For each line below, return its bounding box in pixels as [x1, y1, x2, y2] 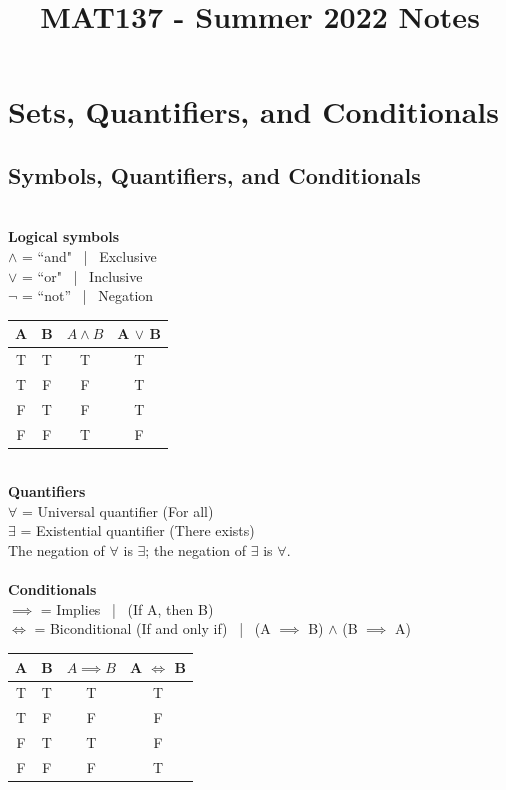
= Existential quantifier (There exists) [20, 520, 255, 541]
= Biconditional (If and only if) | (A [34, 618, 271, 639]
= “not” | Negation [22, 285, 154, 306]
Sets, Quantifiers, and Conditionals [8, 91, 499, 132]
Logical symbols [8, 226, 120, 247]
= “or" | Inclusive [22, 265, 143, 286]
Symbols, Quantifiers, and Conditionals [8, 159, 421, 190]
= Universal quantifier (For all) [21, 500, 214, 521]
